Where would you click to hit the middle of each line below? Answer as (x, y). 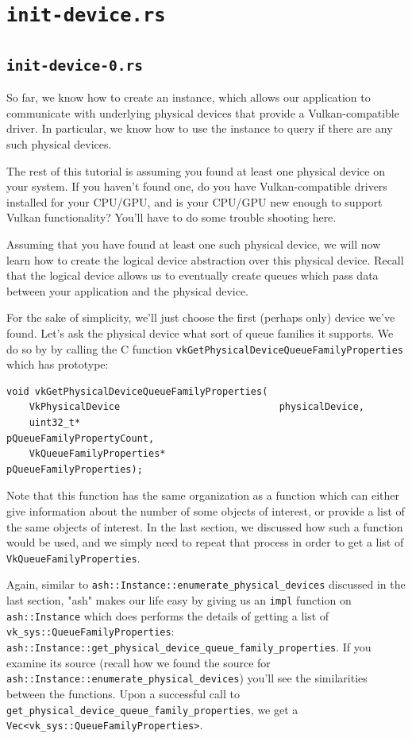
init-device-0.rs (75, 65)
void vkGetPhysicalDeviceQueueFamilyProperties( (137, 391)
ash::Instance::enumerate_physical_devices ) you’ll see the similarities (187, 678)
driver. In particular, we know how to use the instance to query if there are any (200, 128)
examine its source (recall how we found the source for (139, 662)
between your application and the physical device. (128, 290)
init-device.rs (86, 15)
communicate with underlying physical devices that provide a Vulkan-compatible (203, 112)
